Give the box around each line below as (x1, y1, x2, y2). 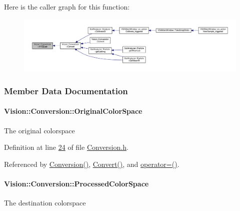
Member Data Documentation (4, 84, 128, 97)
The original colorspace (4, 125, 75, 135)
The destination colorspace (4, 197, 86, 208)
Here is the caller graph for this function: (4, 2, 130, 12)
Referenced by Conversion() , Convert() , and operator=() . (4, 158, 179, 169)
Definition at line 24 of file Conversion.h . (4, 142, 128, 152)
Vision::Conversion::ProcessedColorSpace (4, 178, 149, 188)
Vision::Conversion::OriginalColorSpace (4, 106, 142, 116)
